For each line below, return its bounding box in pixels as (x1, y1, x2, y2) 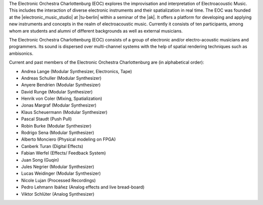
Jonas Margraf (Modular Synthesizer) (21, 102, 97, 108)
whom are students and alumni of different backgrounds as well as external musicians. (9, 28, 183, 34)
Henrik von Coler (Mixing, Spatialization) (21, 95, 102, 102)
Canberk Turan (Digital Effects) (21, 143, 84, 149)
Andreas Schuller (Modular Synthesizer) (21, 75, 102, 81)
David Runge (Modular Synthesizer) (21, 89, 93, 94)
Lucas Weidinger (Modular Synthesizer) (21, 170, 101, 176)
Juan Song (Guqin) (21, 157, 59, 163)
